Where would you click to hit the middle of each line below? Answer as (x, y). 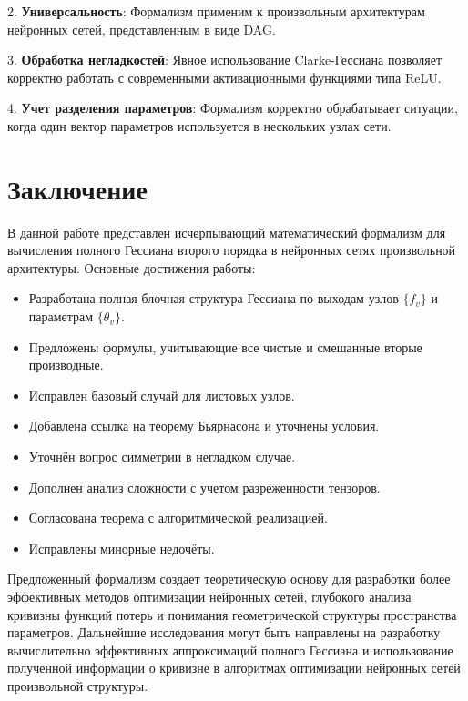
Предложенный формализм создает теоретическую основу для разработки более (229, 579)
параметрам (61, 316)
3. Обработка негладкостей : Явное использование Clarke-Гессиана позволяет (225, 60)
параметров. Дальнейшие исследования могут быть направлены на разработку (224, 632)
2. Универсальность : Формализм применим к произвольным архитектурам (216, 11)
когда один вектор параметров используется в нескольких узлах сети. (199, 125)
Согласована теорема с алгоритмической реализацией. (178, 518)
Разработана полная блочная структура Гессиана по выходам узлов (214, 298)
